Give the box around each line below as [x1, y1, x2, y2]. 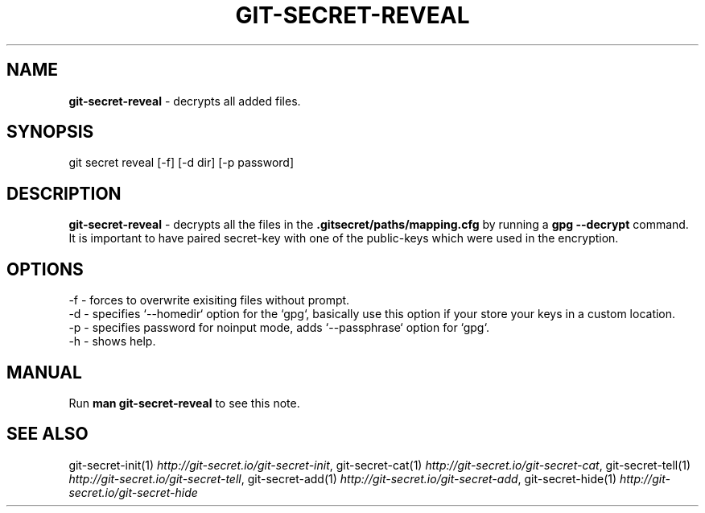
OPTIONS [6, 259, 84, 279]
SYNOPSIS [6, 122, 94, 143]
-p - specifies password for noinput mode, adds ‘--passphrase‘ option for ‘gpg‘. [68, 321, 489, 335]
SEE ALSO [6, 424, 89, 445]
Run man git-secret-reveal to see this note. [68, 395, 300, 410]
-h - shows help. [68, 334, 156, 349]
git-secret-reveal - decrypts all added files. [68, 93, 301, 108]
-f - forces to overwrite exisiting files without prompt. [68, 293, 350, 308]
